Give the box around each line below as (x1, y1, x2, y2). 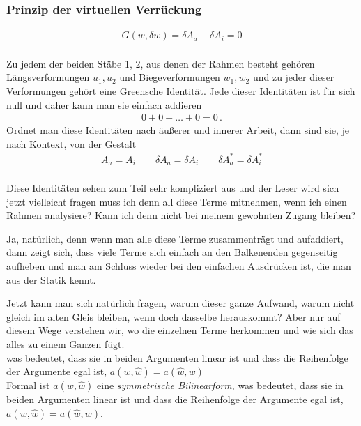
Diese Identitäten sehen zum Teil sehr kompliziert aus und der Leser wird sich (6, 181, 339, 195)
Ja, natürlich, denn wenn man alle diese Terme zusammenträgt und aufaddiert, (6, 231, 344, 245)
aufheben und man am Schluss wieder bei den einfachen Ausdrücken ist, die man (6, 258, 351, 273)
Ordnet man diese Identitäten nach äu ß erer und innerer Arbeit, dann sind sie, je (6, 123, 350, 137)
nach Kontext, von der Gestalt (6, 136, 137, 151)
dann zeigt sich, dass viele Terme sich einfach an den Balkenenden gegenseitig (6, 245, 338, 259)
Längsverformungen (6, 70, 90, 84)
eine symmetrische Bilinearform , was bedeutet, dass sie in (97, 378, 344, 393)
